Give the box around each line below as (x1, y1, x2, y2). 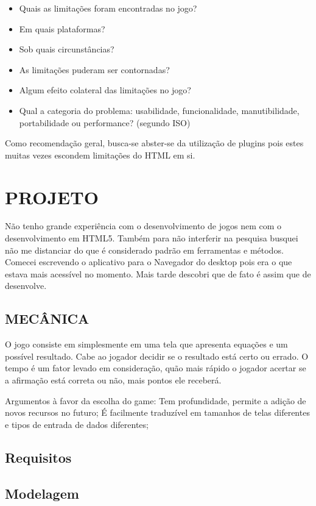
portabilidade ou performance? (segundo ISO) (19, 116, 191, 129)
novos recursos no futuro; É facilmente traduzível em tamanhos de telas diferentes (5, 406, 310, 419)
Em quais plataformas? (19, 22, 105, 35)
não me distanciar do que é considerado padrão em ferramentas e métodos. (5, 243, 284, 256)
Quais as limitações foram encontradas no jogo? (19, 2, 197, 14)
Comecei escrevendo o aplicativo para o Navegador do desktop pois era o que (5, 255, 292, 268)
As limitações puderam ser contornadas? (19, 63, 170, 76)
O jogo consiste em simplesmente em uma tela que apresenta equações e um (5, 338, 288, 351)
